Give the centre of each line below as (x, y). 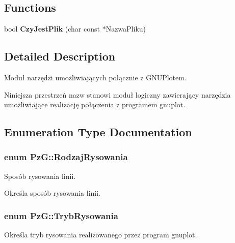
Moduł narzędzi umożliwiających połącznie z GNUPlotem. (95, 77)
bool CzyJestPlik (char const (52, 29)
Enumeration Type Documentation (98, 132)
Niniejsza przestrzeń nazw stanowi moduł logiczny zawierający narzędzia (118, 94)
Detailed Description (60, 56)
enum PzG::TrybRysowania (61, 215)
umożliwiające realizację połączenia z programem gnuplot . (95, 104)
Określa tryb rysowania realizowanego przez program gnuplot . (101, 235)
